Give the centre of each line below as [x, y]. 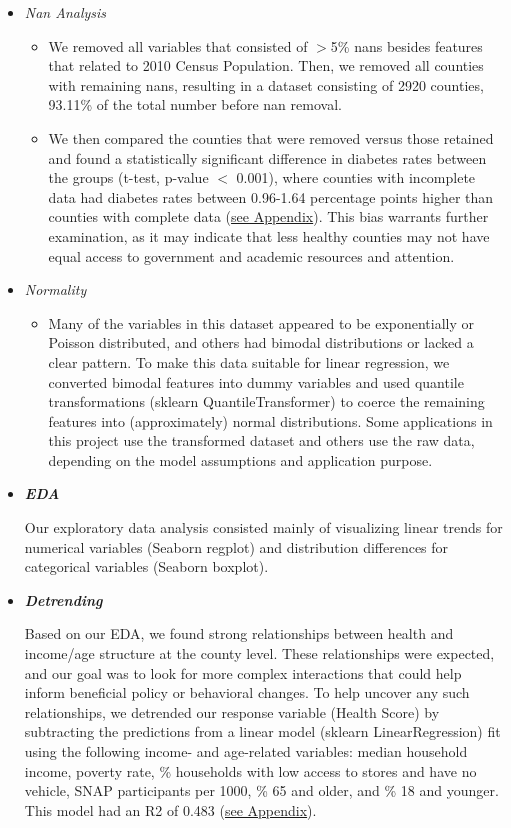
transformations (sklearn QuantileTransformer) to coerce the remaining [266, 401]
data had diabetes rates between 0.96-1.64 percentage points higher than [271, 196]
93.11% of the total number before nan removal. [195, 104]
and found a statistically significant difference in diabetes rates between [267, 157]
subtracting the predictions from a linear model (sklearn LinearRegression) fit [262, 731]
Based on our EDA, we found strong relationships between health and [239, 633]
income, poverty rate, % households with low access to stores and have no [250, 770]
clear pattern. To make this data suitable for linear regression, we [249, 361]
